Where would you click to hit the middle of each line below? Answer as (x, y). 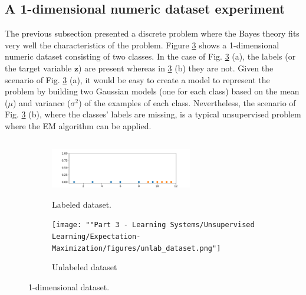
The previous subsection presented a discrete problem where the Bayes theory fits (152, 33)
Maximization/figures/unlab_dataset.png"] (136, 248)
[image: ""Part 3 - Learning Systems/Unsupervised (153, 225)
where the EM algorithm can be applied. (78, 125)
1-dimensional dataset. (69, 286)
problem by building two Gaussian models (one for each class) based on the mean (152, 91)
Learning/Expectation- (96, 236)
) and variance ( (42, 102)
